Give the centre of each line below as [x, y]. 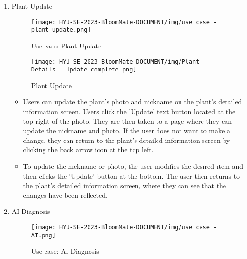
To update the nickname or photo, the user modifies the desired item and [133, 166]
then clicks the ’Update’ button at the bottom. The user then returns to [132, 176]
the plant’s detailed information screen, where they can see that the [125, 185]
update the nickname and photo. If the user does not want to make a [127, 130]
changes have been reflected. [65, 195]
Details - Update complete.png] [84, 70]
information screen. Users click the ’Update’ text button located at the [129, 111]
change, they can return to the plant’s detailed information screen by [127, 140]
